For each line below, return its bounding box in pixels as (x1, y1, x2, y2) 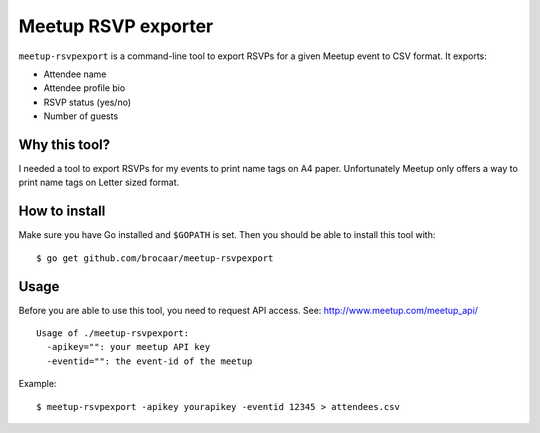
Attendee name (43, 68, 107, 80)
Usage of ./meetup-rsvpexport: (36, 328, 190, 339)
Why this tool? (18, 136, 111, 153)
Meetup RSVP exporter (18, 15, 214, 37)
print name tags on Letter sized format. (18, 176, 180, 189)
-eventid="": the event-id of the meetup (46, 355, 253, 367)
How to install (18, 203, 106, 220)
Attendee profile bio (43, 82, 126, 94)
